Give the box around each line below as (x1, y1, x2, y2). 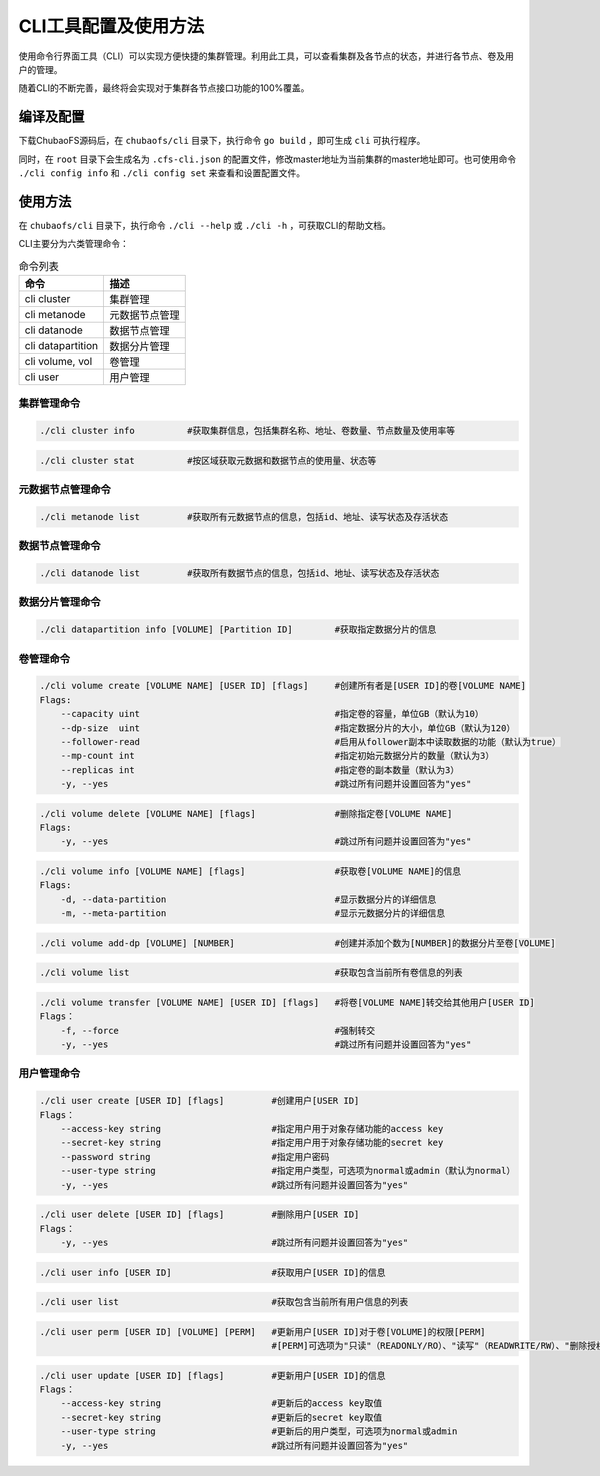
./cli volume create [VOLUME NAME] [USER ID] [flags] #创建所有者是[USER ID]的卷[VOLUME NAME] (39, 680, 527, 692)
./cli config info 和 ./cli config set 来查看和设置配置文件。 (18, 167, 305, 179)
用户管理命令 (18, 1066, 81, 1080)
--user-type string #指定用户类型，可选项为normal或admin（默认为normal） (60, 1165, 516, 1177)
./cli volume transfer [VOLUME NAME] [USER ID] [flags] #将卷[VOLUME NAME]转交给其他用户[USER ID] (39, 996, 535, 1008)
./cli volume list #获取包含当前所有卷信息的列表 (39, 967, 464, 979)
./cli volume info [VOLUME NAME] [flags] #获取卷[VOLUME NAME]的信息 (39, 866, 462, 877)
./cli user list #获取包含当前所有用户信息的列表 (39, 1296, 409, 1308)
